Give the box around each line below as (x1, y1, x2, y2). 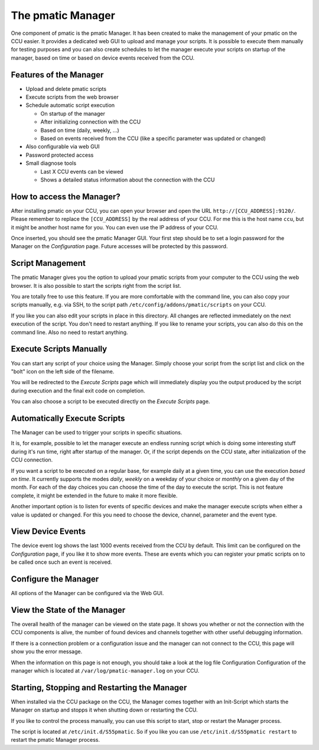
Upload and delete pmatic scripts (25, 85, 106, 92)
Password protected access (25, 151, 94, 158)
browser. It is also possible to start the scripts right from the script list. (11, 282, 181, 289)
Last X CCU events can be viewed (40, 168, 123, 175)
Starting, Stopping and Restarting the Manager (11, 683, 187, 693)
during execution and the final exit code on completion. (11, 387, 145, 394)
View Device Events (11, 527, 86, 537)
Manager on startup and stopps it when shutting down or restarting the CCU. (11, 706, 198, 713)
